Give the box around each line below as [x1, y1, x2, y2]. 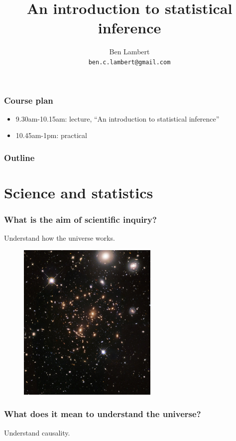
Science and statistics [4, 182, 153, 203]
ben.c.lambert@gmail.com [88, 58, 171, 66]
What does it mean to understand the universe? [4, 408, 201, 420]
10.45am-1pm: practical [15, 130, 87, 141]
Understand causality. [4, 427, 70, 438]
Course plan [4, 94, 53, 106]
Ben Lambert [109, 46, 150, 57]
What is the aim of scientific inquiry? [4, 213, 157, 226]
